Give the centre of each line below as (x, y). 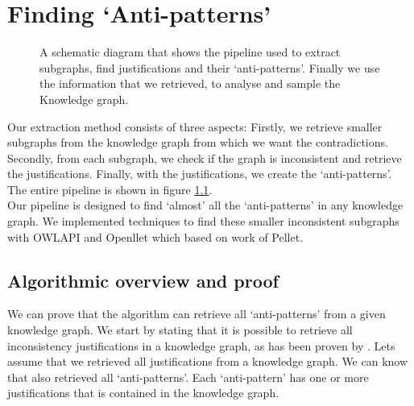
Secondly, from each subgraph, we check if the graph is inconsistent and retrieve (205, 157)
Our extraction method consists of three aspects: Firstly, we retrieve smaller (195, 126)
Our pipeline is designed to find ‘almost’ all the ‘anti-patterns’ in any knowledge (205, 205)
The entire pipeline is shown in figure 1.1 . (110, 189)
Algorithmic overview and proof (143, 280)
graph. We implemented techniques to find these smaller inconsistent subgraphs (203, 221)
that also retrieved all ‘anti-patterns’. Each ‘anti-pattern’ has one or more (188, 377)
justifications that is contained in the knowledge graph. (143, 393)
